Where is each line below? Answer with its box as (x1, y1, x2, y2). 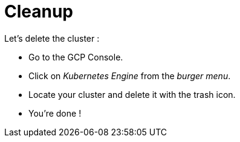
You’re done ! (28, 108, 82, 118)
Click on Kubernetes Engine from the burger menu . (28, 70, 231, 81)
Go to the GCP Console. (28, 51, 123, 62)
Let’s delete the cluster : (4, 33, 100, 44)
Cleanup (4, 1, 74, 22)
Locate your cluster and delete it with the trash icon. (28, 89, 236, 100)
